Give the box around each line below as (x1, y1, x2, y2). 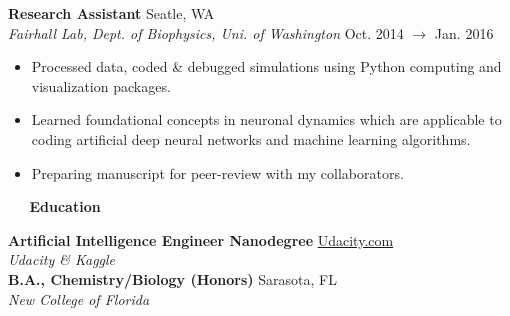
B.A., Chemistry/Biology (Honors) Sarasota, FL (8, 268, 337, 289)
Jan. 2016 (434, 22, 494, 43)
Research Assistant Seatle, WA (8, 3, 215, 23)
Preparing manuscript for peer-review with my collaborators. (31, 162, 404, 183)
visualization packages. (31, 75, 171, 96)
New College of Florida (8, 288, 150, 309)
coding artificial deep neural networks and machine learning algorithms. (31, 128, 471, 149)
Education (29, 196, 101, 217)
